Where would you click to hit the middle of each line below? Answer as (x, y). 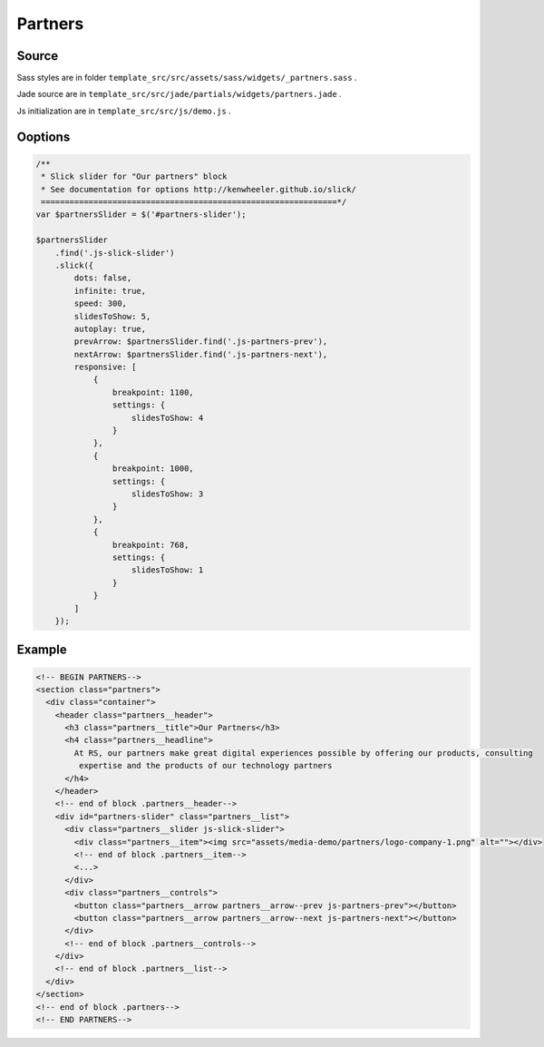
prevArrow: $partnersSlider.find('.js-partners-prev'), (201, 342)
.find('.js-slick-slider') (115, 253)
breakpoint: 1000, (153, 469)
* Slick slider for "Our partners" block (134, 176)
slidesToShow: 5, (112, 316)
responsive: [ (105, 367)
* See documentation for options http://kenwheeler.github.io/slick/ (199, 189)
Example (42, 650)
